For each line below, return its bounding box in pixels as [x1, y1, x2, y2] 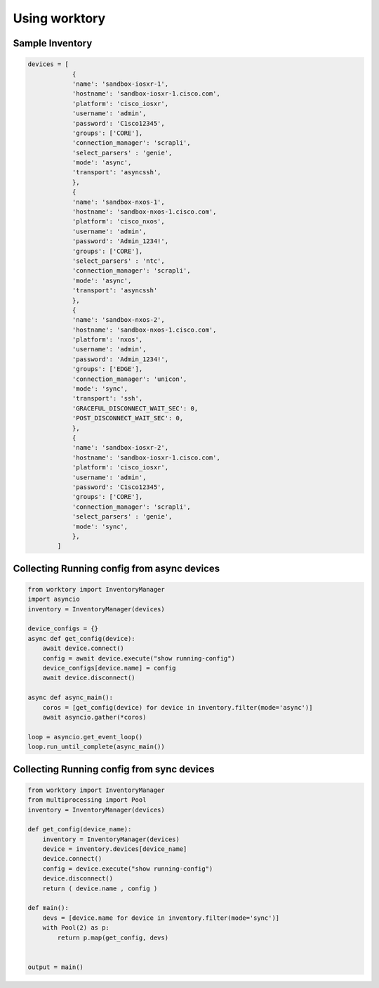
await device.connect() [42, 644, 124, 653]
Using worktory [13, 11, 106, 26]
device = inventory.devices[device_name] [42, 845, 187, 853]
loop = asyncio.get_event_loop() [27, 733, 143, 741]
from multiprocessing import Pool [27, 796, 147, 804]
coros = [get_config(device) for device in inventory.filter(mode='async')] [42, 703, 313, 711]
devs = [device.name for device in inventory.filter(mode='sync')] [42, 914, 280, 922]
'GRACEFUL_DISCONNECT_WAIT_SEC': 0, [72, 404, 199, 412]
